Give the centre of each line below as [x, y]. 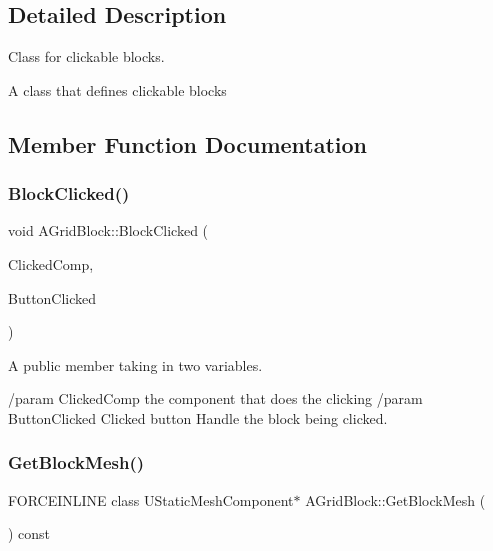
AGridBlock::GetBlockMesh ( [395, 499]
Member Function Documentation [188, 143]
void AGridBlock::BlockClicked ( [108, 230]
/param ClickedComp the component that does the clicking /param [215, 398]
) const [29, 533]
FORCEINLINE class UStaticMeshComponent [151, 499]
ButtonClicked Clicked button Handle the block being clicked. [198, 417]
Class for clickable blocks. [86, 56]
